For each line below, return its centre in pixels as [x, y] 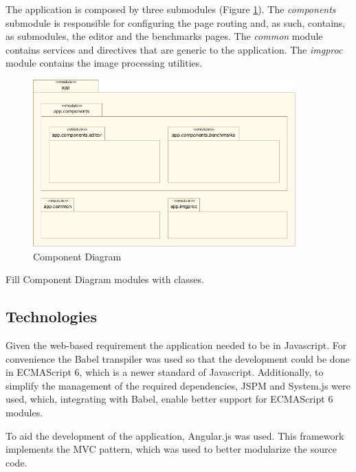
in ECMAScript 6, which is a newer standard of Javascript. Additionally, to [165, 372]
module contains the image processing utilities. [104, 63]
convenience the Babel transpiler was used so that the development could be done [178, 358]
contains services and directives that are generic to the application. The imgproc [174, 49]
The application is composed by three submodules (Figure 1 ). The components [171, 9]
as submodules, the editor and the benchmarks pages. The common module [164, 36]
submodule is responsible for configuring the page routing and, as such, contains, [176, 22]
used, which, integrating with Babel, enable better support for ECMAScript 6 [169, 399]
